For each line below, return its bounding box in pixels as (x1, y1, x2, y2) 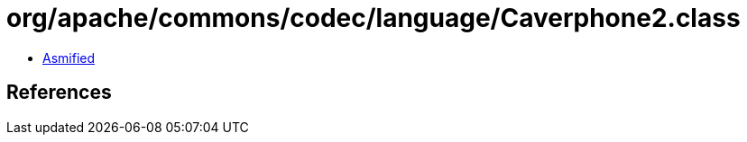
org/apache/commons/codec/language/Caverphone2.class (6, 3, 741, 33)
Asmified (42, 49, 96, 66)
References (6, 81, 112, 104)
